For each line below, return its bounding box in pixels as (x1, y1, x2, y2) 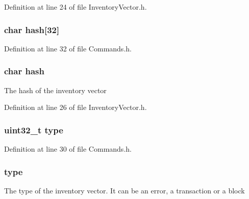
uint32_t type (4, 123, 63, 136)
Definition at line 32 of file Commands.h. (4, 43, 132, 53)
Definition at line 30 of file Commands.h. (4, 144, 132, 154)
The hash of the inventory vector (4, 84, 107, 95)
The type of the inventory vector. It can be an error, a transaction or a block (4, 185, 245, 195)
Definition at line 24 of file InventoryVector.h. (4, 2, 147, 12)
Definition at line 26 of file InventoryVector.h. (4, 102, 147, 112)
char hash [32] (4, 23, 60, 36)
